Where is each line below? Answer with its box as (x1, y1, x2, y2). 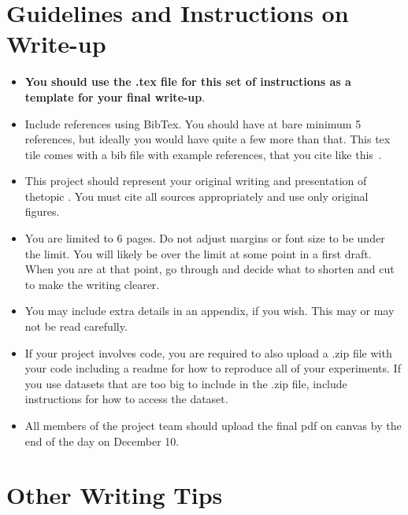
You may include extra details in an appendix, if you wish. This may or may (24, 302, 395, 319)
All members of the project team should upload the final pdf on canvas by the (24, 417, 402, 433)
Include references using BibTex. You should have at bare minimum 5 (24, 115, 362, 132)
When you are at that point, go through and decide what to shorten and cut (24, 261, 395, 277)
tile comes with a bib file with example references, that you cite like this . (24, 146, 382, 162)
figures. (24, 203, 60, 220)
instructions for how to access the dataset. (24, 391, 228, 407)
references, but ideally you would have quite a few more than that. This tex (24, 131, 391, 147)
